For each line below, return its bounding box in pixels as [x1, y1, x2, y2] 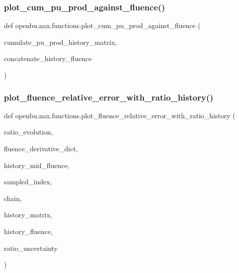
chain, [4, 193, 22, 203]
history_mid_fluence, [4, 160, 69, 170]
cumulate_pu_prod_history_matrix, [4, 36, 117, 47]
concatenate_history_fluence [4, 53, 92, 64]
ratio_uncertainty [4, 242, 58, 253]
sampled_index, [4, 176, 52, 187]
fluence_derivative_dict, [4, 143, 78, 153]
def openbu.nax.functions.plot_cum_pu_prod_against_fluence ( [4, 20, 201, 31]
